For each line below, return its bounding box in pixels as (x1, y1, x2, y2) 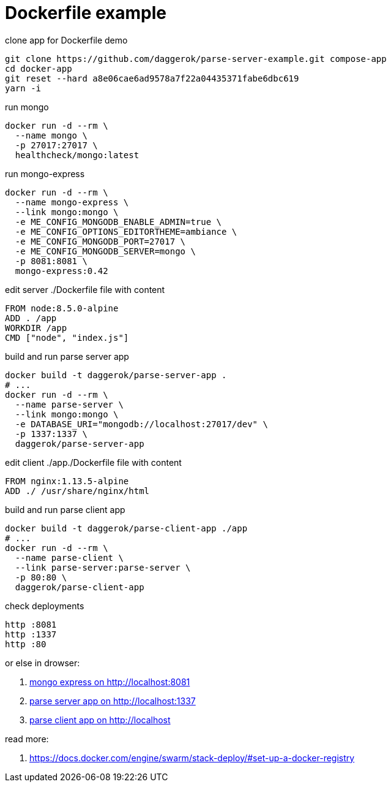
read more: (5, 733, 49, 744)
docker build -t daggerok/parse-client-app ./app (5, 523, 248, 533)
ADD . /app (5, 313, 57, 323)
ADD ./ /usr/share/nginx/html (5, 485, 150, 496)
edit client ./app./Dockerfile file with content (5, 457, 182, 468)
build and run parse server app (5, 351, 129, 362)
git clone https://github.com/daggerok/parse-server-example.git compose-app (5, 53, 387, 64)
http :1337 (5, 629, 57, 639)
